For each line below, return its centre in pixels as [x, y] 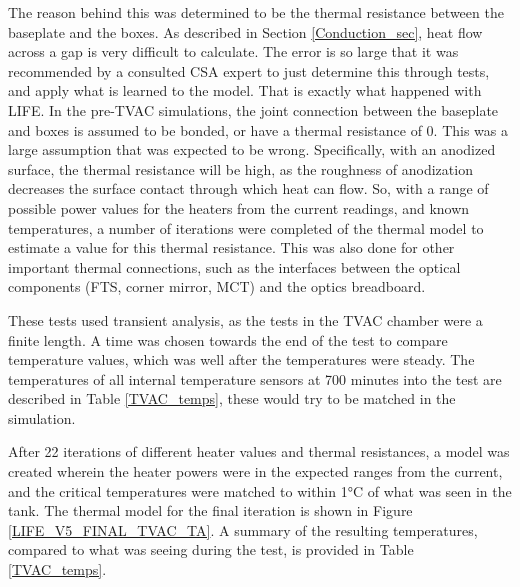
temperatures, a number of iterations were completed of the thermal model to [246, 227]
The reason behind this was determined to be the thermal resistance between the [256, 12]
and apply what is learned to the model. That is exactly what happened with [245, 90]
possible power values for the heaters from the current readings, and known [239, 207]
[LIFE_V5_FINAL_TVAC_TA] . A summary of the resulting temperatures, [243, 529]
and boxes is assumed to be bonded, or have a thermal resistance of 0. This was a [258, 129]
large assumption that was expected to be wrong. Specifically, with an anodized [252, 149]
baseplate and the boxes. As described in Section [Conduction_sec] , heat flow [245, 31]
